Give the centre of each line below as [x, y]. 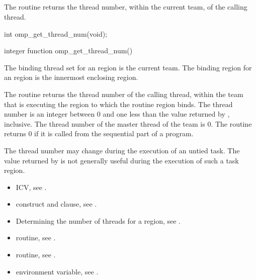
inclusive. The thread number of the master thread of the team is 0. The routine [128, 123]
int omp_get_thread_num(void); [56, 33]
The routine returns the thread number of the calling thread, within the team [124, 94]
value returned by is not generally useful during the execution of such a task [121, 160]
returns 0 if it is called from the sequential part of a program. [99, 133]
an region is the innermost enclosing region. [71, 77]
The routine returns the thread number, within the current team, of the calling [126, 7]
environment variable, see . [57, 271]
